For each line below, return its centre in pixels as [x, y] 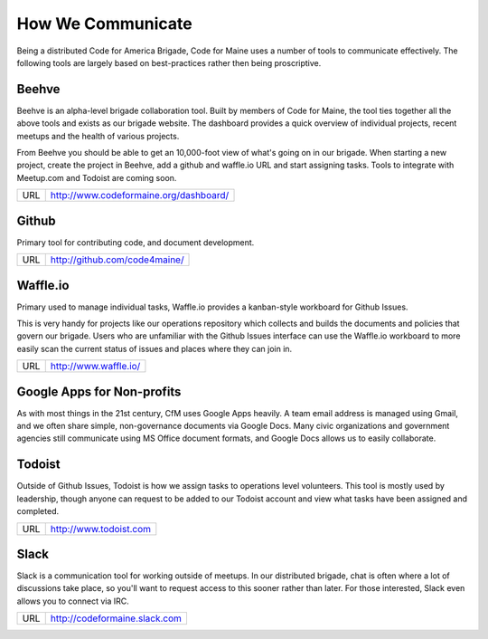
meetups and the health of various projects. [98, 136]
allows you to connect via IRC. [73, 601]
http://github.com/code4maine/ [117, 260]
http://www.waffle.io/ [95, 367]
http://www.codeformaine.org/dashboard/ [140, 196]
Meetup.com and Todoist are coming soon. [97, 177]
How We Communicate [105, 24]
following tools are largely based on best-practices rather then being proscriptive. [169, 62]
